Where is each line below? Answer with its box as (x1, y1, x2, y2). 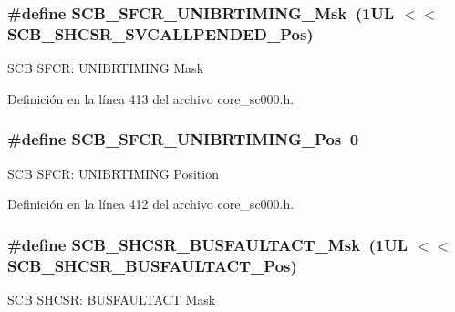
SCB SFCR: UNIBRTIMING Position (7, 163, 219, 182)
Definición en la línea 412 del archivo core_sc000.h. (7, 194, 295, 213)
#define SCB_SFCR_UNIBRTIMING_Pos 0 (7, 128, 359, 151)
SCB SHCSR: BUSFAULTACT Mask (7, 289, 216, 308)
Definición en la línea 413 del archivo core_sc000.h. (7, 88, 295, 108)
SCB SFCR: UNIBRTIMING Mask (7, 58, 204, 78)
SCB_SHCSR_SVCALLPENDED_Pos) (7, 22, 314, 45)
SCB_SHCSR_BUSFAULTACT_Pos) (7, 254, 297, 276)
